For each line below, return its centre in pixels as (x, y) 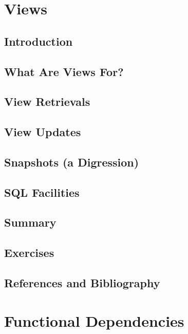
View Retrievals (47, 101)
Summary (30, 222)
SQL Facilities (42, 192)
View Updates (43, 132)
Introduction (39, 41)
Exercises (29, 253)
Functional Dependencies (94, 320)
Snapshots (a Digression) (72, 162)
